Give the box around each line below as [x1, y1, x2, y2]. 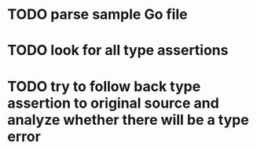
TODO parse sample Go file [7, 5, 188, 24]
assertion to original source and [7, 94, 219, 112]
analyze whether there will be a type [7, 111, 249, 129]
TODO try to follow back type [7, 77, 201, 95]
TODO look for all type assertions [7, 42, 229, 60]
